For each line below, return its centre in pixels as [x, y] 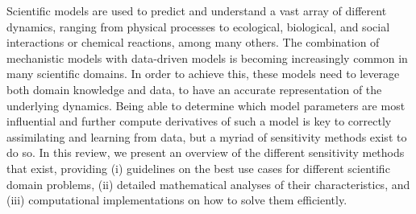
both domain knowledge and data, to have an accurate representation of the [194, 89]
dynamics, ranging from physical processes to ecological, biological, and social [198, 26]
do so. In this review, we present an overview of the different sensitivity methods [206, 152]
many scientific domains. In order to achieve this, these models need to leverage [203, 74]
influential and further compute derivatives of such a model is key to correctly [199, 121]
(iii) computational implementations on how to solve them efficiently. [177, 200]
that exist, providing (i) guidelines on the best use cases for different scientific [198, 168]
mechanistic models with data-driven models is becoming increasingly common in [207, 58]
